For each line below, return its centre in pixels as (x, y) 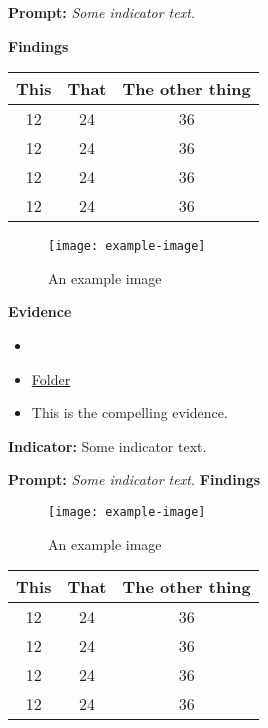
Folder (51, 378)
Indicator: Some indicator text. (107, 445)
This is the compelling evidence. (129, 412)
